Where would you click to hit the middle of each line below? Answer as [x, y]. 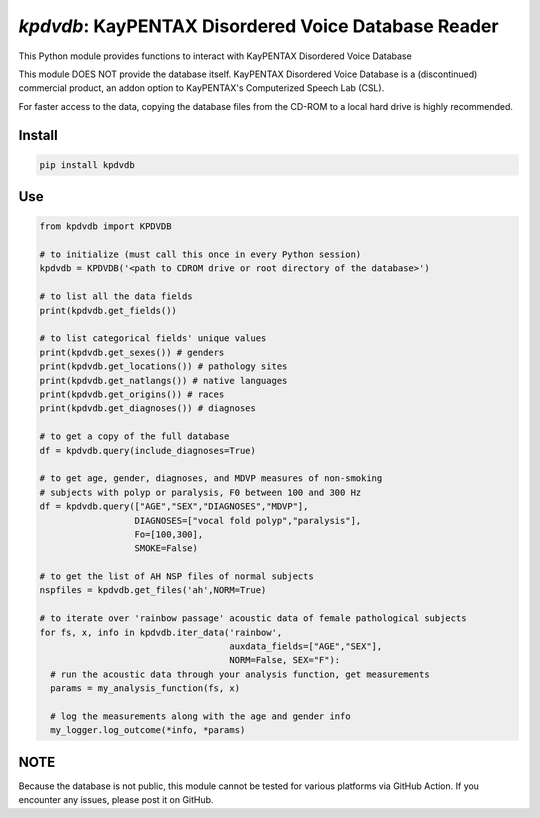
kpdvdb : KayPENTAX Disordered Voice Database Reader [258, 26]
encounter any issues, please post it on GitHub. [116, 800]
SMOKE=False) [166, 548]
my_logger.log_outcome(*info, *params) [148, 730]
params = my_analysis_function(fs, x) [145, 688]
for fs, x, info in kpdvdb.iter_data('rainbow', [161, 632]
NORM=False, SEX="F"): [285, 660]
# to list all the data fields [116, 296]
